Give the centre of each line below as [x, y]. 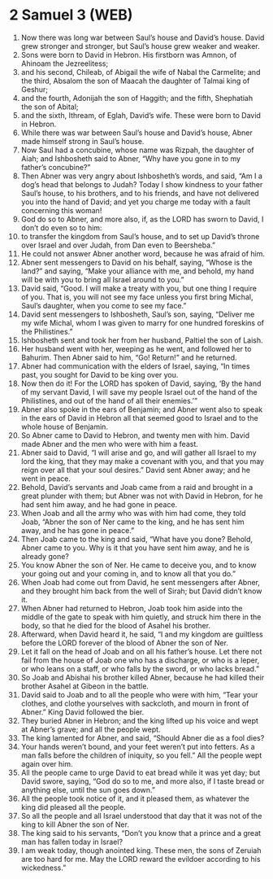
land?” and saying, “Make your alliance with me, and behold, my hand [137, 271]
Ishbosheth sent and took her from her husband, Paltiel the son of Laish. [142, 340]
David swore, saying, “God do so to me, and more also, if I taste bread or [143, 781]
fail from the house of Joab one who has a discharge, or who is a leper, [140, 660]
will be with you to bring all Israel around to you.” [102, 279]
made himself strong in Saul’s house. [82, 141]
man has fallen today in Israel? [72, 842]
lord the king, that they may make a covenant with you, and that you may [143, 461]
